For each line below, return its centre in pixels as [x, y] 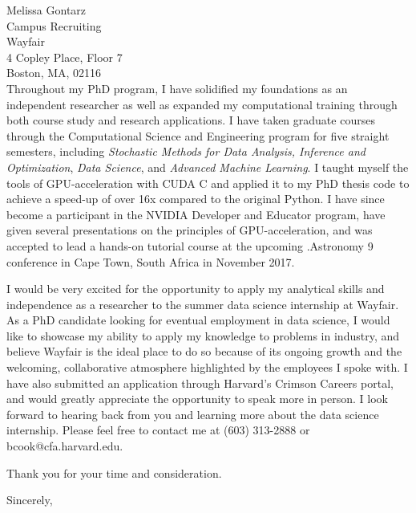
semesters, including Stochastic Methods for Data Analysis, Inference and [186, 151]
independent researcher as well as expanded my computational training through [202, 104]
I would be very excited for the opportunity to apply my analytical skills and [196, 289]
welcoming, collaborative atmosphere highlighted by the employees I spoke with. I [207, 367]
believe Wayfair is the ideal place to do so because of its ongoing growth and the [204, 351]
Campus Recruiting [54, 25]
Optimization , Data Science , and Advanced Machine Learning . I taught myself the [208, 167]
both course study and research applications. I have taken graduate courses [191, 120]
